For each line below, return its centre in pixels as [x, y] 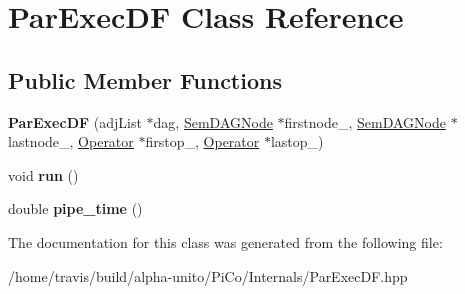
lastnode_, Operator [71, 141]
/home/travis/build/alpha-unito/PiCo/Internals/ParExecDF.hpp [208, 275]
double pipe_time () [75, 208]
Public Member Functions [145, 79]
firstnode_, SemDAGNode [365, 121]
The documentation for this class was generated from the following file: [225, 241]
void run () [43, 174]
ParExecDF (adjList [75, 121]
